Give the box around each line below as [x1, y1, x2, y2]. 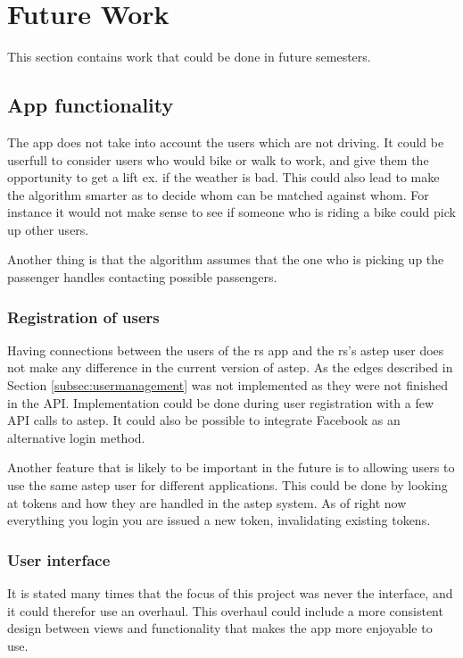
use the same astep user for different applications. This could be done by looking [7, 476, 448, 495]
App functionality [7, 91, 174, 119]
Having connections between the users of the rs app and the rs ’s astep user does [7, 340, 444, 359]
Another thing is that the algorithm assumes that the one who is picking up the [7, 250, 444, 269]
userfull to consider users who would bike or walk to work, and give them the [7, 150, 429, 169]
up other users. [7, 220, 89, 238]
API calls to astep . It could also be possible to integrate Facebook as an [7, 411, 401, 429]
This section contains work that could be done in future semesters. [7, 47, 371, 66]
